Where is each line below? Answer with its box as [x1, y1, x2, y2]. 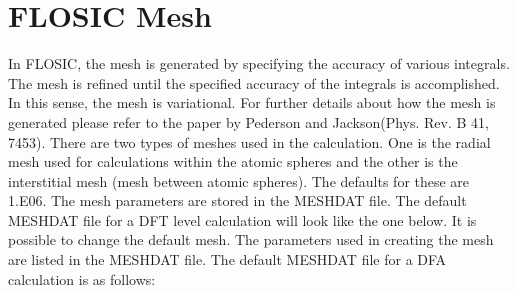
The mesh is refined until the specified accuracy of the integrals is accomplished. [8, 72, 500, 93]
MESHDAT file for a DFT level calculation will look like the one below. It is [8, 209, 477, 230]
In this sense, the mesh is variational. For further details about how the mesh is [8, 92, 496, 113]
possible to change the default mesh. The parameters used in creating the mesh [8, 229, 494, 250]
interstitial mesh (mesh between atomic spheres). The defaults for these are [8, 170, 470, 191]
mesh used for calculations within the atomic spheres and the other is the [8, 151, 458, 172]
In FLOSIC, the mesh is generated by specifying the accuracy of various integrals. [8, 53, 510, 74]
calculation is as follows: [8, 268, 156, 289]
